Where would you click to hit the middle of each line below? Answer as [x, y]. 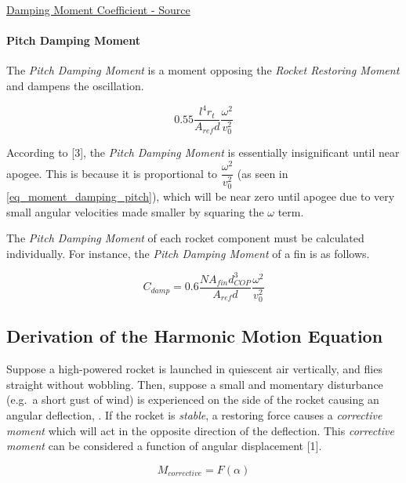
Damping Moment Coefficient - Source [98, 9]
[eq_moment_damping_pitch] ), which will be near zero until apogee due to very [201, 196]
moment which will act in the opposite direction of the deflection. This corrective [200, 430]
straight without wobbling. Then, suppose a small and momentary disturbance [195, 384]
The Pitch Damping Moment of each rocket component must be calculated [185, 238]
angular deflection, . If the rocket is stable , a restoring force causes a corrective [194, 415]
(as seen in [263, 173]
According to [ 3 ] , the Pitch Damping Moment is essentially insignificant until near [203, 153]
